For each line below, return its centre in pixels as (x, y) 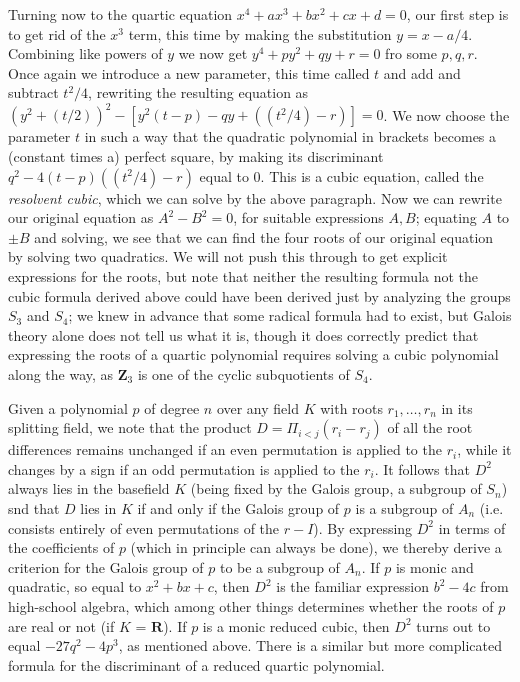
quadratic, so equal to (75, 586)
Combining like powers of (85, 53)
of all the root (430, 427)
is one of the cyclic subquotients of (243, 374)
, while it (484, 449)
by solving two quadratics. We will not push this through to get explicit (228, 256)
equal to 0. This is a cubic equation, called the (341, 175)
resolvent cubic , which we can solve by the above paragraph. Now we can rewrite (255, 197)
